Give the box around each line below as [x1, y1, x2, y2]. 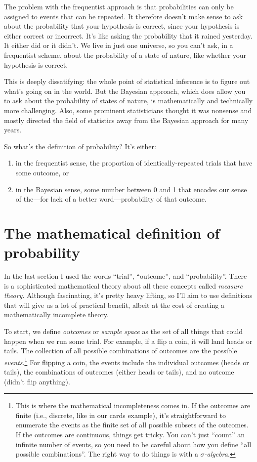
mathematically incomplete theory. [4, 309, 109, 320]
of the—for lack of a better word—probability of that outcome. [15, 194, 207, 204]
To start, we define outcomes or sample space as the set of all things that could [4, 326, 243, 336]
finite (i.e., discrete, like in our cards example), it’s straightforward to [15, 410, 226, 420]
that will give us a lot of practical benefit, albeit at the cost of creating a [4, 299, 224, 310]
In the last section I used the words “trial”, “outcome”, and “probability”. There [4, 271, 247, 281]
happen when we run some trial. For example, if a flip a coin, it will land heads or [4, 336, 253, 346]
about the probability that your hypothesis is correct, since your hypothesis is [4, 21, 240, 31]
